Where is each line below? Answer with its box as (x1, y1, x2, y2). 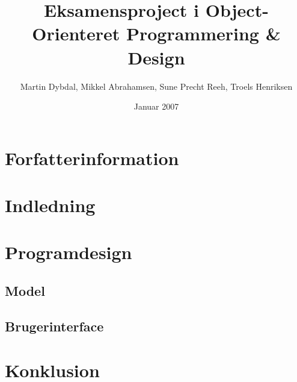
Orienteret (32, 21, 120, 46)
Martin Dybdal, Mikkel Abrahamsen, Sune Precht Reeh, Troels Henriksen (20, 80, 293, 92)
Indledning (5, 193, 96, 218)
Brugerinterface (5, 316, 104, 335)
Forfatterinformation (5, 145, 179, 170)
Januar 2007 (133, 100, 179, 113)
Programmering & (126, 21, 281, 46)
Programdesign (5, 240, 132, 265)
